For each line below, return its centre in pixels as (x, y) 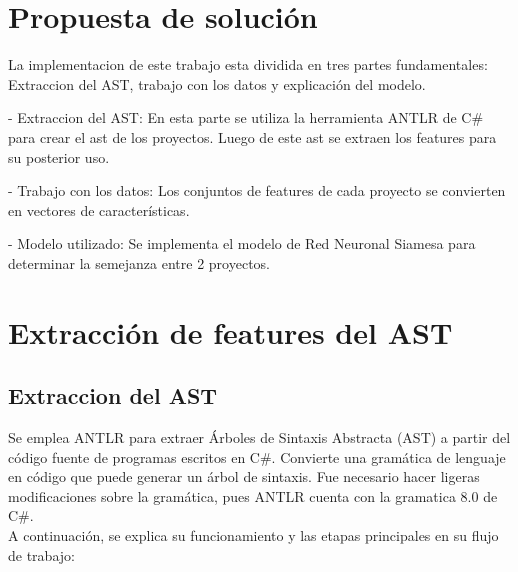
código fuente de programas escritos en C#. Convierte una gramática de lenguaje (257, 456)
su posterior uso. (59, 156)
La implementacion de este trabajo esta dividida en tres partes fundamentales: (248, 64)
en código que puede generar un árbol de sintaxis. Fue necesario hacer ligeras (244, 476)
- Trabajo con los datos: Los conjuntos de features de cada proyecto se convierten (257, 190)
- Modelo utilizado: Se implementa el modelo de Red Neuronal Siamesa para (242, 243)
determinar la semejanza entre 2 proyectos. (139, 262)
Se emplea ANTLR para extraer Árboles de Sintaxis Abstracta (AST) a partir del (259, 437)
